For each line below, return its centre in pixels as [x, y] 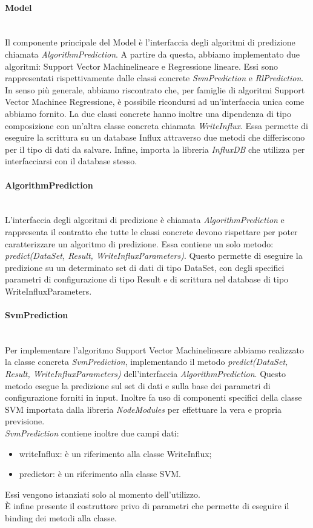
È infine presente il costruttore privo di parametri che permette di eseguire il [147, 506]
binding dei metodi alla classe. [61, 517]
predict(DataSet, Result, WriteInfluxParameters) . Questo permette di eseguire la [154, 256]
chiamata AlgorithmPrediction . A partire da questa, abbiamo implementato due [152, 54]
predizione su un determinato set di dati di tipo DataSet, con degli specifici [145, 267]
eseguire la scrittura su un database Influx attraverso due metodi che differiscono [155, 137]
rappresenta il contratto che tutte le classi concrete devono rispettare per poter [151, 231]
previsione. [25, 421]
